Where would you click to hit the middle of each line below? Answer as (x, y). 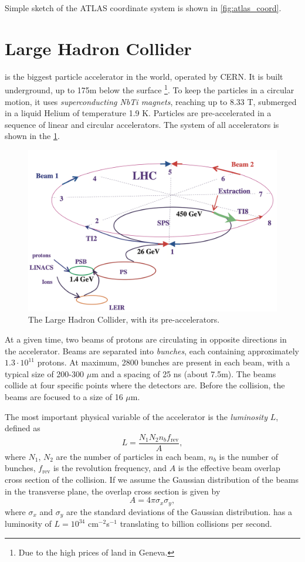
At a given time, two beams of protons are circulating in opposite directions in (146, 339)
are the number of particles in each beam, (131, 456)
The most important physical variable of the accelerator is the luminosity (136, 416)
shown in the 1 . (32, 136)
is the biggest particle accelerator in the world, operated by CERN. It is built (144, 76)
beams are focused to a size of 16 (64, 397)
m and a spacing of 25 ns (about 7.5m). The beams (184, 373)
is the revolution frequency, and (110, 468)
